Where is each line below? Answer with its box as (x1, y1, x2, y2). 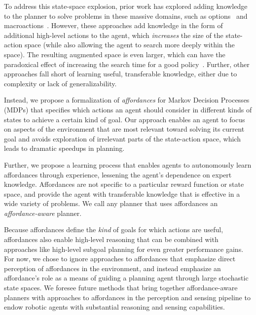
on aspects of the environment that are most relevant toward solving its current (4, 124, 245, 134)
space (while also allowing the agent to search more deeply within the (24, 39, 235, 50)
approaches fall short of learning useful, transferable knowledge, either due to (4, 69, 237, 79)
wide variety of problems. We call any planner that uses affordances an (4, 198, 218, 209)
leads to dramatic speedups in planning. (4, 143, 125, 153)
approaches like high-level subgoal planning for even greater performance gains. (4, 244, 244, 254)
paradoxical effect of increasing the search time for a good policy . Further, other (4, 59, 250, 69)
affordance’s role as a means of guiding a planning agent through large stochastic (4, 273, 249, 283)
